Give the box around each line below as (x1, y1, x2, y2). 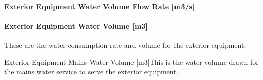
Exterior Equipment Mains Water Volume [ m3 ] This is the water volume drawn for (4, 56, 259, 67)
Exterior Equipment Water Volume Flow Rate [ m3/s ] (4, 1, 195, 11)
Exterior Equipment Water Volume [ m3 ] (4, 20, 148, 31)
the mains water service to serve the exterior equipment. (4, 66, 179, 77)
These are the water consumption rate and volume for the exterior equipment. (4, 39, 246, 50)
